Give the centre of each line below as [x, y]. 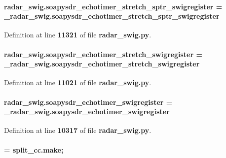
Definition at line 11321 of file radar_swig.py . [78, 35]
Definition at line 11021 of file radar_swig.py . [78, 82]
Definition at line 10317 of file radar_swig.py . [78, 130]
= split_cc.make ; [34, 149]
